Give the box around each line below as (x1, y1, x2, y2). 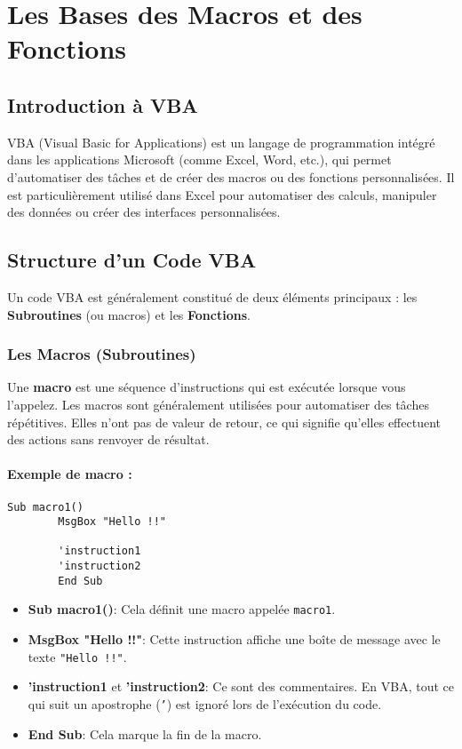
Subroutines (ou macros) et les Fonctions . (7, 305, 251, 323)
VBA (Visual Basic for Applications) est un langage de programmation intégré (7, 132, 435, 151)
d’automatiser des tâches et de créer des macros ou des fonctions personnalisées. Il (7, 167, 455, 186)
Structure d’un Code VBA (7, 246, 257, 274)
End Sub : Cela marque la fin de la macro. (28, 724, 262, 743)
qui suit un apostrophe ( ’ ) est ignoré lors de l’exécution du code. (28, 694, 382, 713)
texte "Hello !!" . (28, 647, 127, 665)
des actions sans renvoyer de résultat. (7, 430, 210, 449)
